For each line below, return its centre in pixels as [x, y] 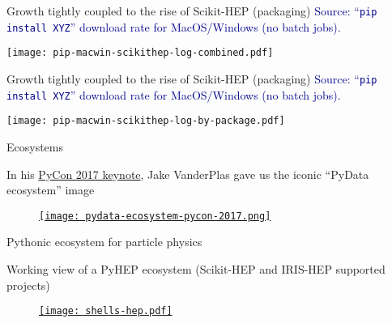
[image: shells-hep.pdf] [106, 311]
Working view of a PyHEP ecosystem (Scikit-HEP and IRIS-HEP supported [196, 268]
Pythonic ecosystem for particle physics [104, 242]
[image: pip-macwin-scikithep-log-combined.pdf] [140, 53]
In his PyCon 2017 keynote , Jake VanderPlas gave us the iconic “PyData [188, 174]
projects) [28, 285]
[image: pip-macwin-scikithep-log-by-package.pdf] [146, 121]
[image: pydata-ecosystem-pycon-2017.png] [155, 216]
